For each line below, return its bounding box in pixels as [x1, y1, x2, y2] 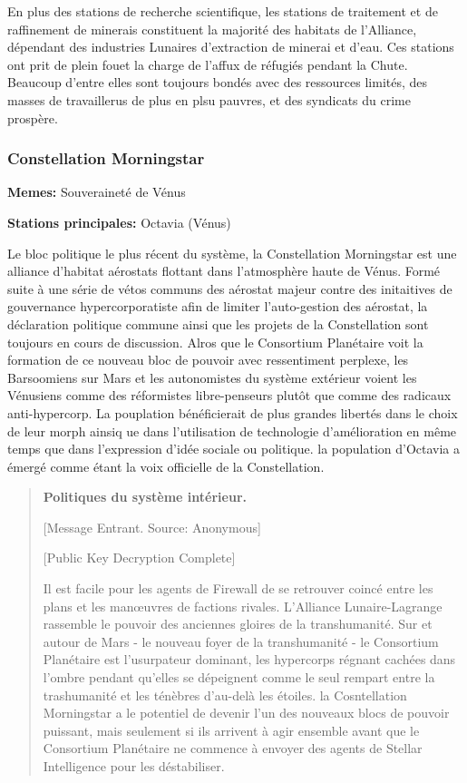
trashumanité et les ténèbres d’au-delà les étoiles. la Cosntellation [43, 685, 407, 704]
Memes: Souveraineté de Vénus [7, 182, 186, 201]
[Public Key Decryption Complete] [43, 548, 236, 567]
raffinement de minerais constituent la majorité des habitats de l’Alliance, [7, 19, 417, 38]
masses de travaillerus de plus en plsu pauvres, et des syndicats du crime [7, 90, 411, 109]
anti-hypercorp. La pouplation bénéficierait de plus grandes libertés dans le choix [7, 403, 458, 422]
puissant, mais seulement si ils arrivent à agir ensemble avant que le [43, 720, 420, 739]
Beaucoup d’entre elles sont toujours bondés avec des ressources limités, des [7, 73, 428, 92]
